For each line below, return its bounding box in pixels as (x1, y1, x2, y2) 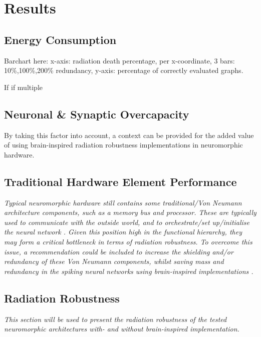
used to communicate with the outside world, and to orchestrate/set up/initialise (4, 216, 250, 227)
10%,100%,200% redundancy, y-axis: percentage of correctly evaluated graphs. (4, 65, 243, 75)
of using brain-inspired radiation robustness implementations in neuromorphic (4, 139, 243, 150)
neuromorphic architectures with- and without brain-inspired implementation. (4, 323, 239, 334)
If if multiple (4, 81, 43, 92)
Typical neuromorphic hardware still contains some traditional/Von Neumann (4, 197, 242, 207)
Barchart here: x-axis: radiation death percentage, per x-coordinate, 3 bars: (4, 55, 235, 65)
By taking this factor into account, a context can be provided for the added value (4, 129, 254, 140)
